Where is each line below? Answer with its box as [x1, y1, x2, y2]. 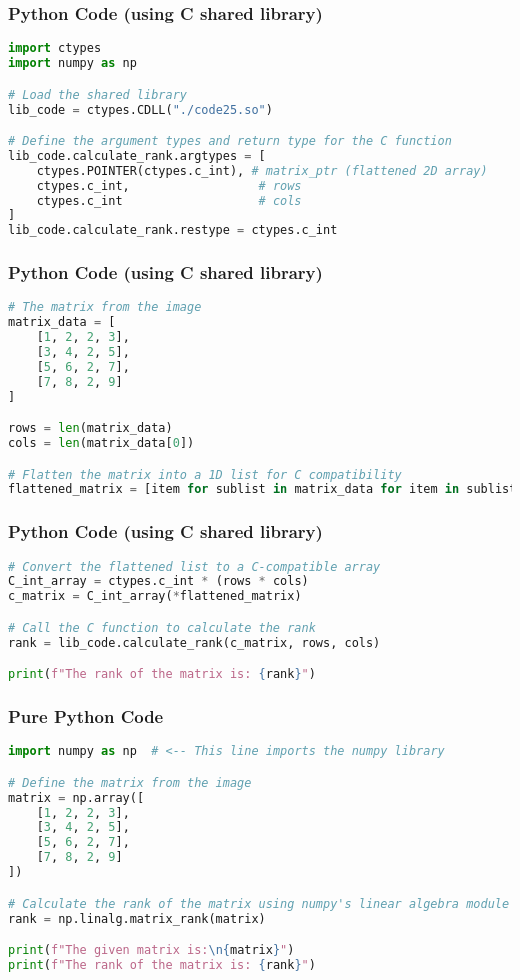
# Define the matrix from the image [8, 775, 252, 790]
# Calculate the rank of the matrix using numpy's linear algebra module [8, 896, 510, 911]
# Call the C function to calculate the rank [8, 620, 316, 635]
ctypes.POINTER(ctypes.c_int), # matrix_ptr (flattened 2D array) [36, 163, 488, 178]
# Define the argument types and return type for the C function [8, 134, 452, 149]
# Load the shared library [8, 87, 187, 102]
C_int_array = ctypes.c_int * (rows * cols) [8, 574, 309, 589]
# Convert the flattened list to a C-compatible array [8, 559, 381, 574]
